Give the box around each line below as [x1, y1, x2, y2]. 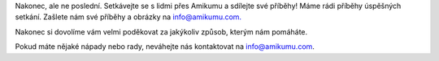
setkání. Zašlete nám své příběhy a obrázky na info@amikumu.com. [15, 12, 242, 22]
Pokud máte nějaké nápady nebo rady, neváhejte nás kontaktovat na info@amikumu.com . [15, 42, 315, 51]
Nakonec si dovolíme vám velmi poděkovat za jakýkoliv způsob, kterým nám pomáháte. [15, 26, 308, 36]
